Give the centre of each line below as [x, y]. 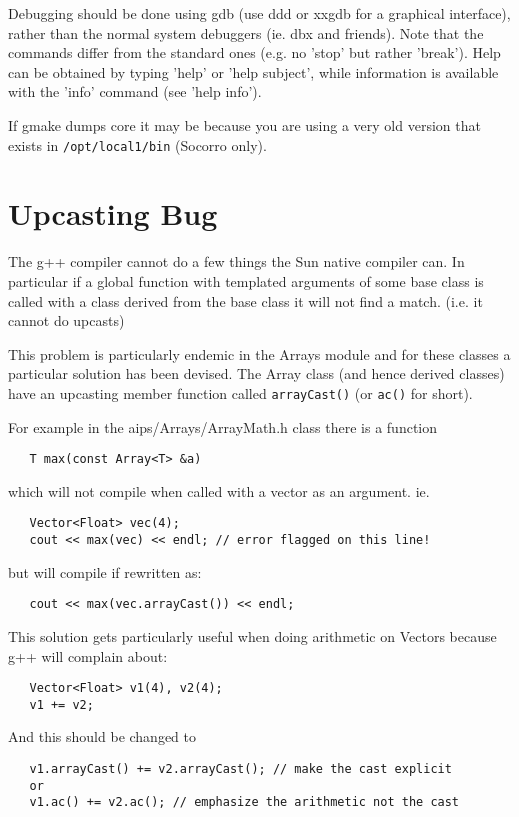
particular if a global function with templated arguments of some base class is [246, 280]
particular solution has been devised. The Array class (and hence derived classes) [256, 373]
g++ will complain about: [88, 655]
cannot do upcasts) [66, 320]
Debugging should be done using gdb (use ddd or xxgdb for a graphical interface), [259, 13]
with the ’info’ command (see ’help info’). [135, 91]
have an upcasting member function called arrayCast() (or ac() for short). [240, 392]
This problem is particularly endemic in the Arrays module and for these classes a [259, 353]
